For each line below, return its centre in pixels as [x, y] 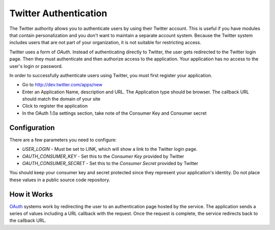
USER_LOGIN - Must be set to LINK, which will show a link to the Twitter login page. [110, 149]
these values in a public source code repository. [60, 180]
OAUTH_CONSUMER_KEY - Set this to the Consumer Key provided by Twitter [103, 156]
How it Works [31, 194]
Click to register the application [55, 106]
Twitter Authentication [58, 13]
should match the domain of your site [61, 99]
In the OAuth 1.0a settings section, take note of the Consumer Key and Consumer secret [114, 113]
